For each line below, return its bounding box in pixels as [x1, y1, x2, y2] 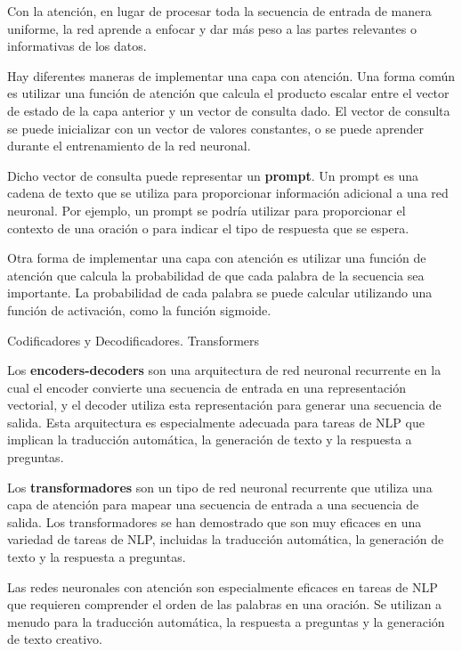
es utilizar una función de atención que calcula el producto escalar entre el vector [7, 84, 450, 102]
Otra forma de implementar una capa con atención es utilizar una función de [7, 248, 426, 267]
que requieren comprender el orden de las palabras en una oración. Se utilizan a [7, 595, 442, 614]
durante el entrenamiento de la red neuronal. [7, 136, 251, 155]
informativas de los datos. [7, 37, 147, 55]
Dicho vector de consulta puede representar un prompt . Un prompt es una [7, 166, 418, 184]
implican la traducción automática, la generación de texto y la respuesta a [7, 430, 412, 449]
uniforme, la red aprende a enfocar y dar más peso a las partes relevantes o [7, 19, 417, 37]
